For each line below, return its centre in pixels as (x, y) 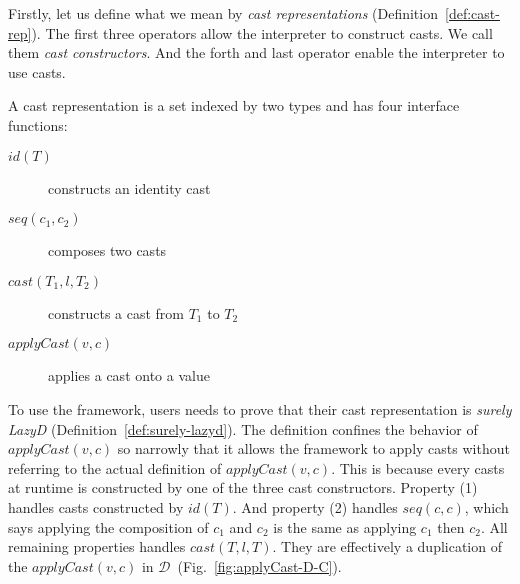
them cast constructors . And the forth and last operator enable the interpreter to (256, 52)
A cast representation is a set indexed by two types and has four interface (234, 105)
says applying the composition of (108, 526)
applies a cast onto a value (129, 375)
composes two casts (107, 250)
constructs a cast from (116, 312)
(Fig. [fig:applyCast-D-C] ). (259, 565)
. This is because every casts (418, 467)
